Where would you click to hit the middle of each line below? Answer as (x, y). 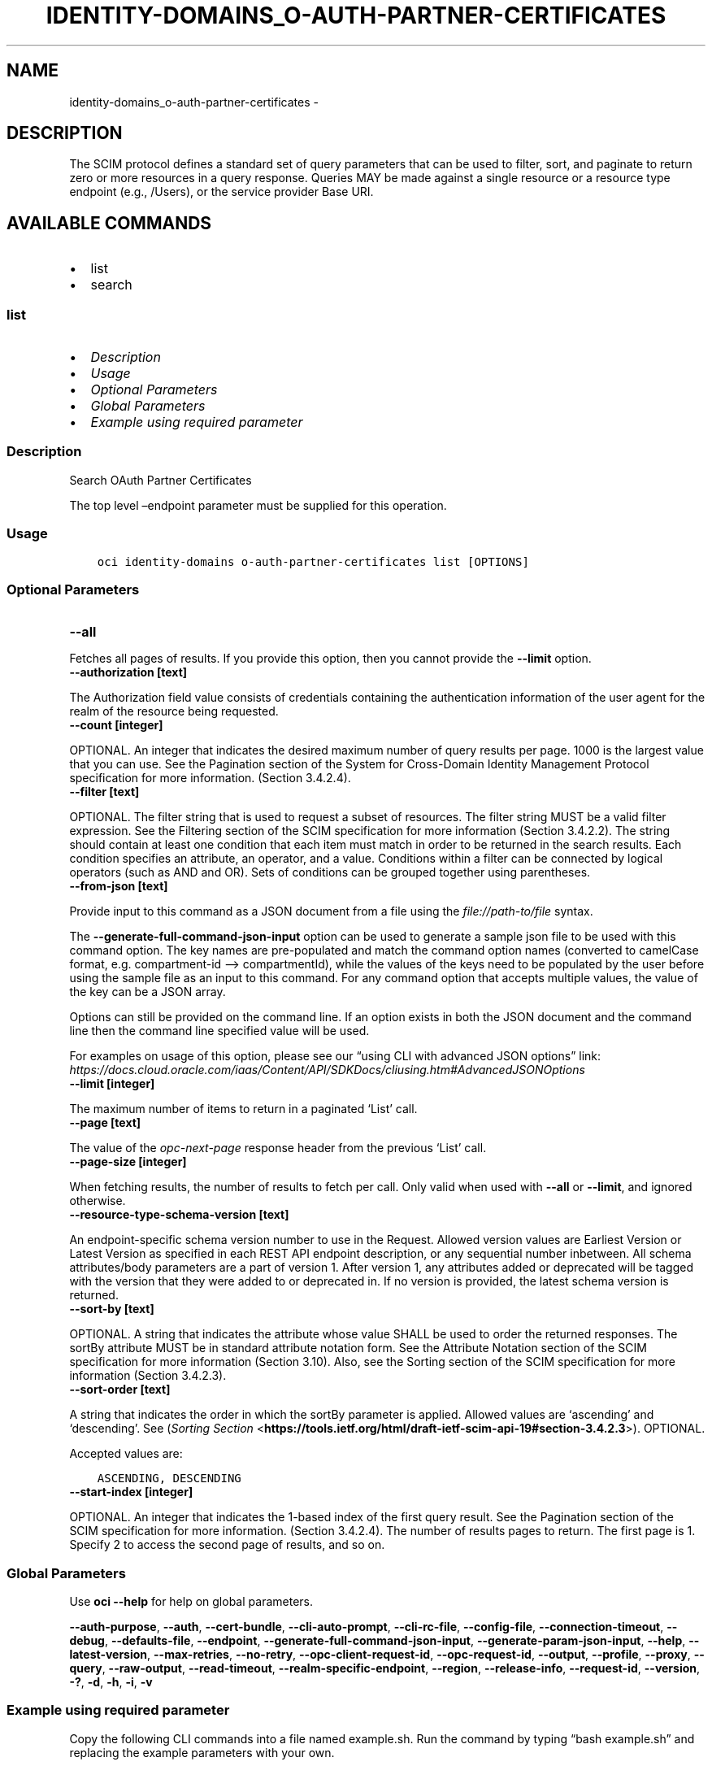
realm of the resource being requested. (174, 711)
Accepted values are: (126, 1454)
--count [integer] (116, 725)
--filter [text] (104, 792)
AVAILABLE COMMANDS (109, 223)
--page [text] (105, 1123)
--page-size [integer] (128, 1162)
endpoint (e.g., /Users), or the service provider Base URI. (221, 192)
